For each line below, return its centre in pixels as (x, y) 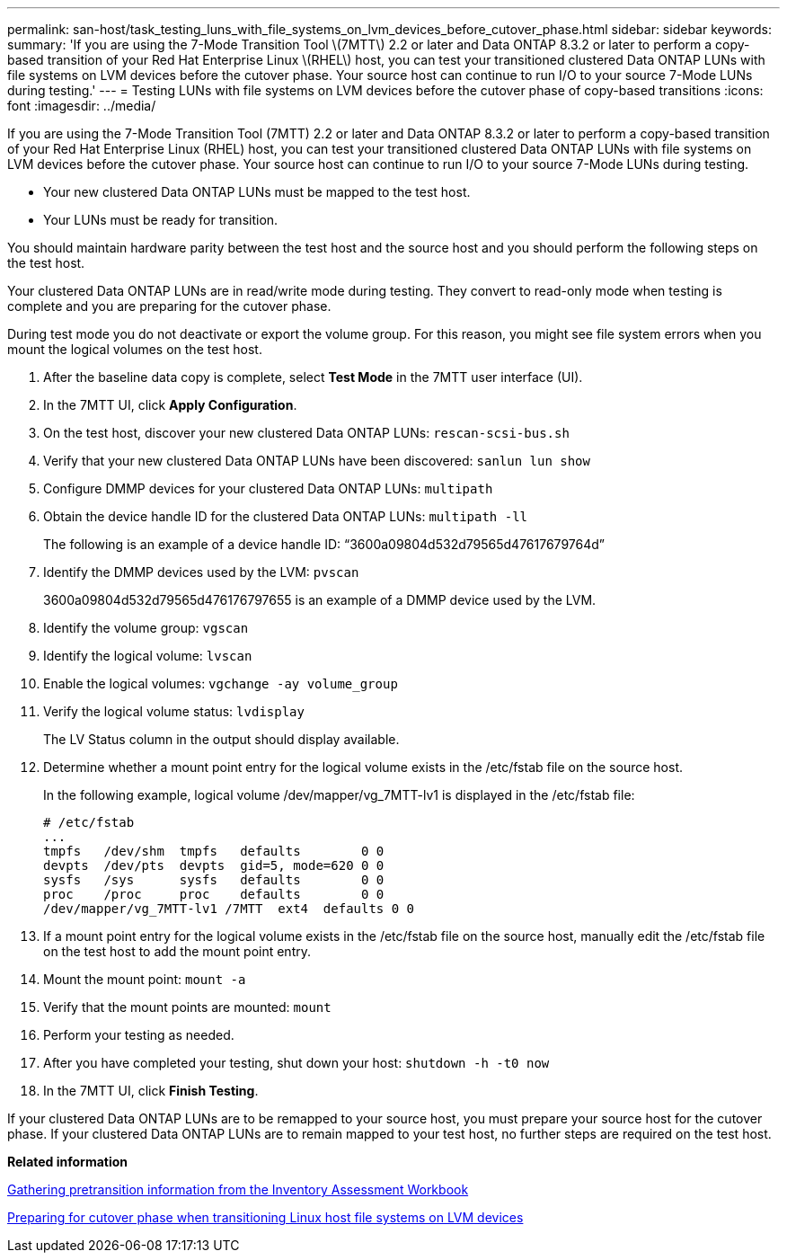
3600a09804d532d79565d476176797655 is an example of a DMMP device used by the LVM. (320, 600)
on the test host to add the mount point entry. (177, 951)
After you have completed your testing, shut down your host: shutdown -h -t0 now (296, 1063)
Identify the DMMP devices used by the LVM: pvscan (201, 572)
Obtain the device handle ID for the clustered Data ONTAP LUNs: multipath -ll (286, 516)
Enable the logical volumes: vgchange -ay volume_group (221, 683)
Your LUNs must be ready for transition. (161, 220)
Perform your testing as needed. (139, 1035)
